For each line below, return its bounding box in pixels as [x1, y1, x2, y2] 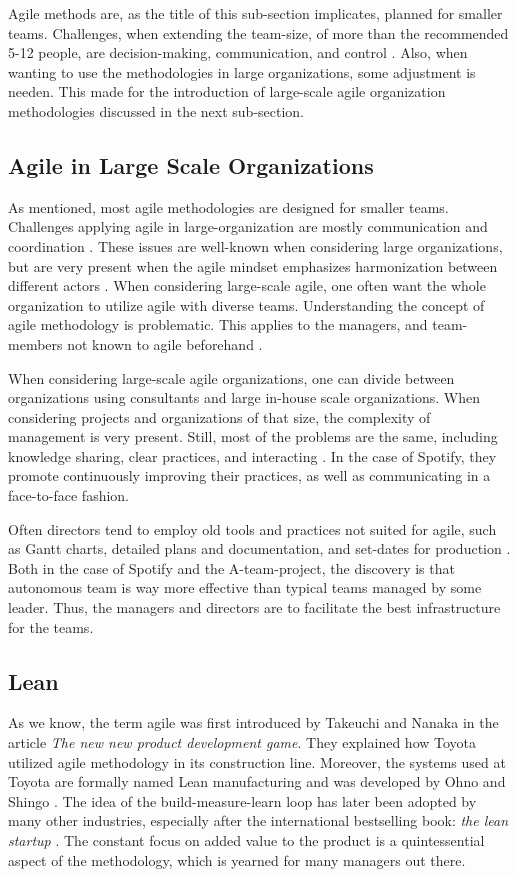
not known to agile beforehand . [67, 333, 263, 354]
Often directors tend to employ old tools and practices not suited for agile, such [8, 518, 497, 539]
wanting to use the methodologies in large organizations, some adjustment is [8, 61, 476, 82]
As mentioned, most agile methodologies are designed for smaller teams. [8, 196, 449, 217]
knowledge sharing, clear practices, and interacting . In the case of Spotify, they [8, 445, 497, 466]
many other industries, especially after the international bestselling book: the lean [8, 810, 509, 831]
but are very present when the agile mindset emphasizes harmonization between [8, 255, 498, 276]
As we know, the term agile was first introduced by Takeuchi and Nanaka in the [8, 712, 499, 733]
